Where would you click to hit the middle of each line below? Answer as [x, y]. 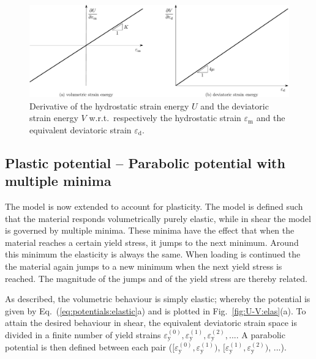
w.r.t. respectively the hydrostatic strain [165, 118]
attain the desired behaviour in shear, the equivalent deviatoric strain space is [151, 323]
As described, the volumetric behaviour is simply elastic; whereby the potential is [158, 299]
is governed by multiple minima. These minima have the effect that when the [150, 230]
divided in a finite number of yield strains [83, 335]
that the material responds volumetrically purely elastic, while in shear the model [158, 218]
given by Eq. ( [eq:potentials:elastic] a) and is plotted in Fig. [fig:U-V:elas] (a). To [156, 310]
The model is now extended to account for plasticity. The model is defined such [154, 206]
